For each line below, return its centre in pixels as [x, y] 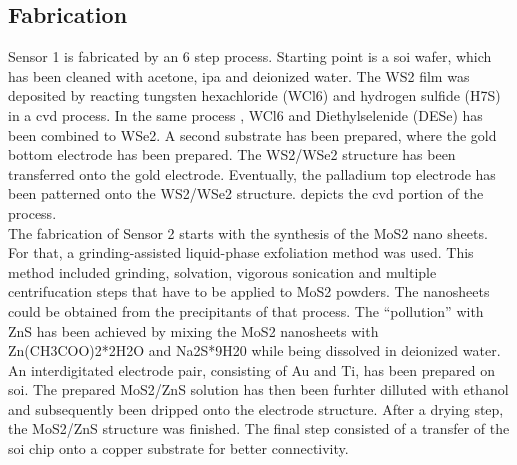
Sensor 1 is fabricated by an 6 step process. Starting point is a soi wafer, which [250, 56]
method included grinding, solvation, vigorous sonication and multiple [222, 271]
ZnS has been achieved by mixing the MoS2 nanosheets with [193, 330]
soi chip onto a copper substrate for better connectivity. [178, 448]
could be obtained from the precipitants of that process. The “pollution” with [246, 310]
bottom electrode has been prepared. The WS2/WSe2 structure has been [232, 154]
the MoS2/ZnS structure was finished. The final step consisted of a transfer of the [259, 428]
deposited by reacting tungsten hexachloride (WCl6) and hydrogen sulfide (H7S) [254, 95]
